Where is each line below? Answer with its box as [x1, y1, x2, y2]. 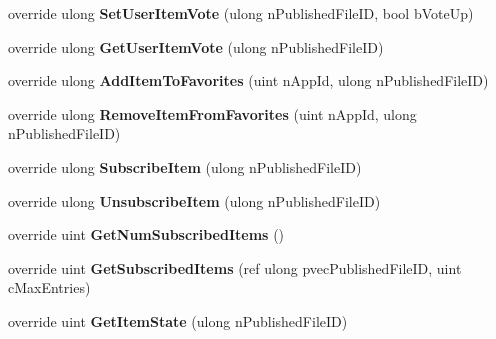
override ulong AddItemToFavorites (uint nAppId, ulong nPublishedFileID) [8, 70, 489, 91]
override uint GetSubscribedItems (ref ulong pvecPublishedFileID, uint [8, 257, 462, 278]
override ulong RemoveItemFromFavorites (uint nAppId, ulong [8, 103, 417, 124]
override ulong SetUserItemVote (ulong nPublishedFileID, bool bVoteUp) [8, 3, 474, 23]
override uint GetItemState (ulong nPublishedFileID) [8, 310, 348, 331]
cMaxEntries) [8, 277, 91, 298]
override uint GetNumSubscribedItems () [8, 224, 285, 245]
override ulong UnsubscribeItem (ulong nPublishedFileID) [8, 190, 381, 211]
